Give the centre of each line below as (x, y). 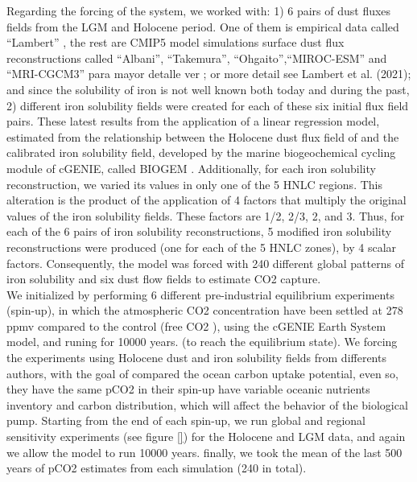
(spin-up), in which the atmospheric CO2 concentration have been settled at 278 (205, 310)
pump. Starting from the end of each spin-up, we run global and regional (186, 420)
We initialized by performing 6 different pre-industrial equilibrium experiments (200, 294)
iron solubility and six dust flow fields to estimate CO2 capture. (164, 279)
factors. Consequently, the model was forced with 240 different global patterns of (205, 263)
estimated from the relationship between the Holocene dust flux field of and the (203, 136)
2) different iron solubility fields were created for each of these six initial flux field (208, 105)
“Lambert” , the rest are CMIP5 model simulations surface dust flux (175, 42)
